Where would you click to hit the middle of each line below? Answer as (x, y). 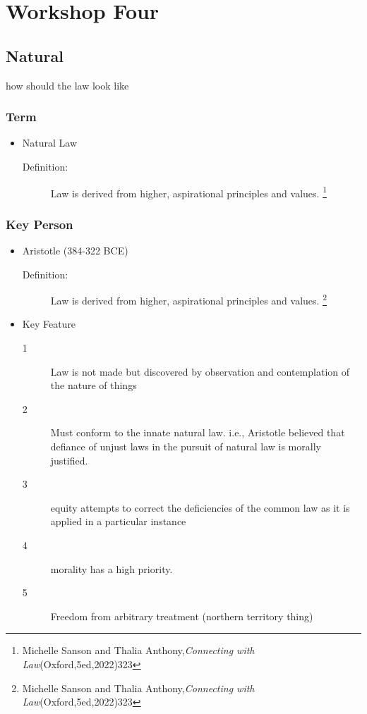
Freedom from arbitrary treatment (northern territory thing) (182, 616)
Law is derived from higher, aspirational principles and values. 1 (188, 192)
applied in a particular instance (118, 521)
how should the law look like (67, 85)
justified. (69, 460)
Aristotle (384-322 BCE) (75, 251)
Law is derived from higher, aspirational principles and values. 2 (188, 299)
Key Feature (49, 324)
